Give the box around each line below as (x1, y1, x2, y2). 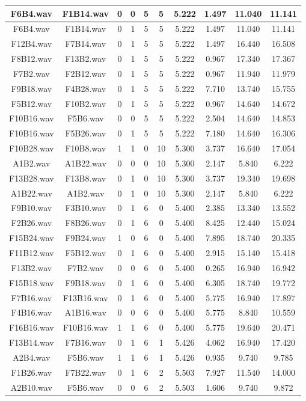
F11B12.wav (9, 246, 54, 259)
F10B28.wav (9, 142, 54, 155)
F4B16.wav (11, 306, 52, 319)
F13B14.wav (9, 336, 54, 349)
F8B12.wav (11, 52, 52, 65)
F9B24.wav (65, 231, 106, 244)
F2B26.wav (11, 216, 52, 229)
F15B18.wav (9, 276, 54, 289)
